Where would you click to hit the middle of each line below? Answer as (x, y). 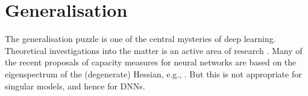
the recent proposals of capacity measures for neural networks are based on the (151, 62)
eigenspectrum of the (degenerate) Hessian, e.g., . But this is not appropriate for (153, 73)
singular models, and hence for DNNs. (75, 85)
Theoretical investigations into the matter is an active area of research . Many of (154, 50)
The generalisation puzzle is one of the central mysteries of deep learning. (140, 39)
